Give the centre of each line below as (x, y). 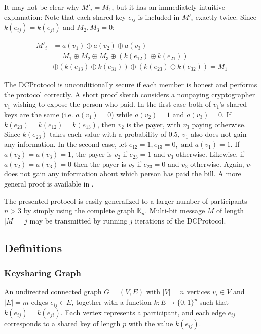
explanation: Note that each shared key (65, 16)
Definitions (33, 248)
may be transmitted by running (79, 220)
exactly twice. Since (226, 16)
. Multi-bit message (175, 211)
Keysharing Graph (43, 273)
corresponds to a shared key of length (62, 323)
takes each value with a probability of (108, 134)
